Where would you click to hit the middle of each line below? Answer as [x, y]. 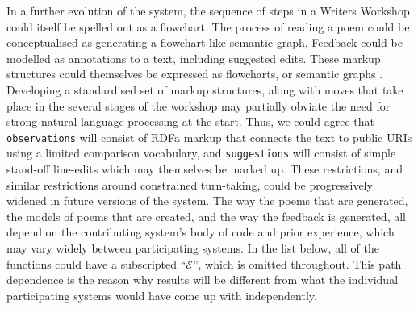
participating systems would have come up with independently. [162, 295]
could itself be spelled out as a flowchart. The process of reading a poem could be [208, 26]
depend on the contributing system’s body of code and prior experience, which [201, 232]
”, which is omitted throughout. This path [297, 263]
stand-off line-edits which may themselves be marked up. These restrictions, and [205, 169]
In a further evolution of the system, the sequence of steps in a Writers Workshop [208, 10]
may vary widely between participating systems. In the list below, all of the [193, 248]
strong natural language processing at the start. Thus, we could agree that [190, 121]
